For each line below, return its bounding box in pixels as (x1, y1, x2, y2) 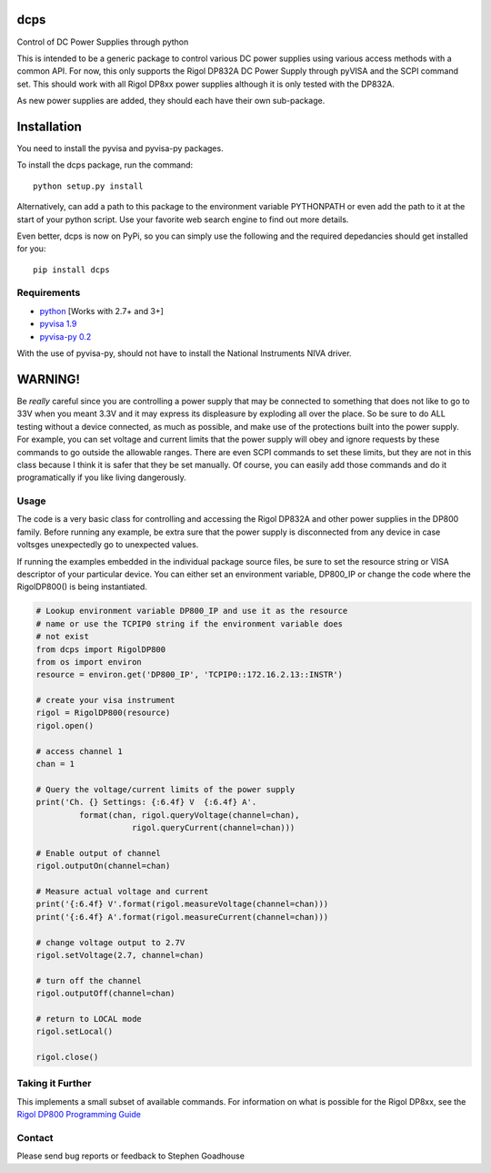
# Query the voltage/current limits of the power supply (35, 784, 296, 794)
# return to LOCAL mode (35, 1014, 143, 1024)
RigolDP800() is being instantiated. (16, 581, 147, 592)
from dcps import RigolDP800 (35, 644, 166, 655)
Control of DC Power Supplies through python (16, 36, 189, 47)
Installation (16, 118, 82, 134)
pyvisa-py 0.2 (39, 331, 92, 342)
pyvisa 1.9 (39, 319, 77, 330)
